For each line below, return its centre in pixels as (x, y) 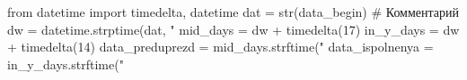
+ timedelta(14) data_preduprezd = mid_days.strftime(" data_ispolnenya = (220, 47)
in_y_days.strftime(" (66, 64)
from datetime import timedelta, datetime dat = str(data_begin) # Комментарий (233, 12)
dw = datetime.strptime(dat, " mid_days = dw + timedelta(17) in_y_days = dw (233, 29)
